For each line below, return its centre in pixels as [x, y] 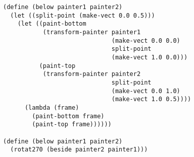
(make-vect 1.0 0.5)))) [151, 99]
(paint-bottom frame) [68, 116]
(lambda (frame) [52, 107]
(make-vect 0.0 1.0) [146, 91]
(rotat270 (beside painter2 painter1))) [79, 150]
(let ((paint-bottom [52, 24]
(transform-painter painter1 [92, 32]
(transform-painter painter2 [92, 74]
